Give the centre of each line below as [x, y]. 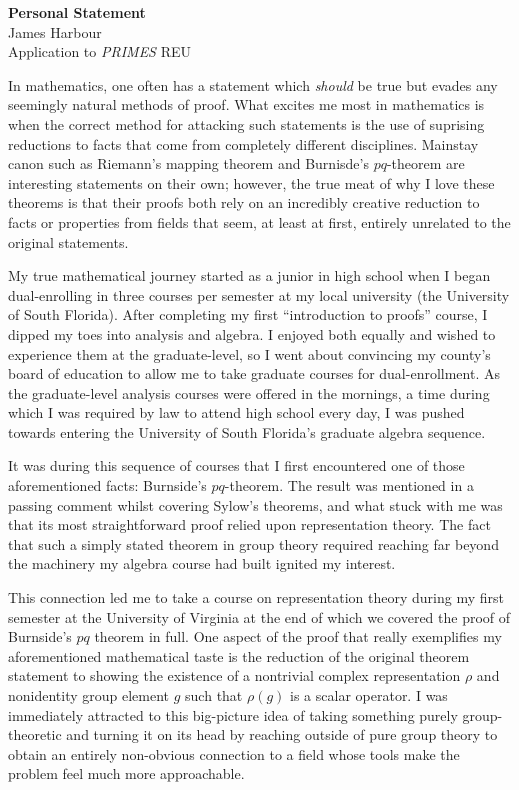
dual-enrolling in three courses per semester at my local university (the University [259, 294]
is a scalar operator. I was [369, 695]
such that [214, 695]
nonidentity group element [89, 695]
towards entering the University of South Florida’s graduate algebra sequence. [247, 431]
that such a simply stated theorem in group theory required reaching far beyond [253, 543]
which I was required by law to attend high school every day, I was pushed [236, 412]
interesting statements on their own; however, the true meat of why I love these [251, 182]
